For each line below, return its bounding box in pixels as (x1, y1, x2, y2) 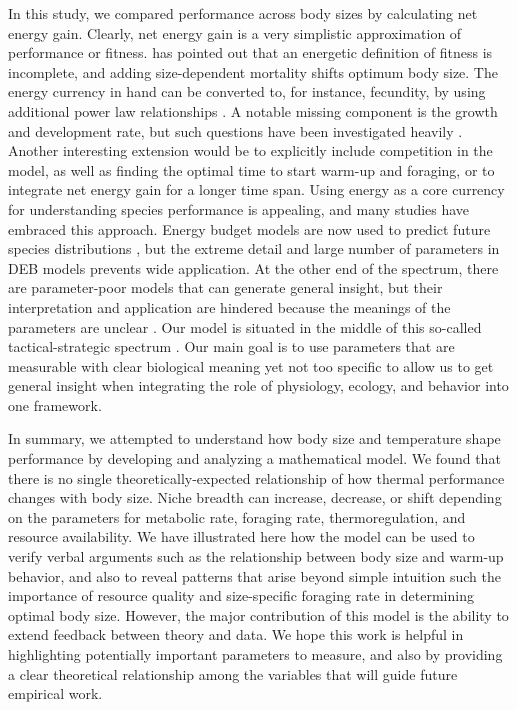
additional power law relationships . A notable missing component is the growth (8, 100, 498, 121)
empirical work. (8, 683, 103, 704)
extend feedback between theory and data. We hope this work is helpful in (8, 624, 464, 645)
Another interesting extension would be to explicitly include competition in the (8, 140, 493, 161)
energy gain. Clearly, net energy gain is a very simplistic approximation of (8, 22, 462, 43)
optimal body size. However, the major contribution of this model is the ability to (8, 604, 509, 625)
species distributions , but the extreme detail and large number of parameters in (8, 238, 500, 259)
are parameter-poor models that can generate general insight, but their (8, 277, 443, 298)
